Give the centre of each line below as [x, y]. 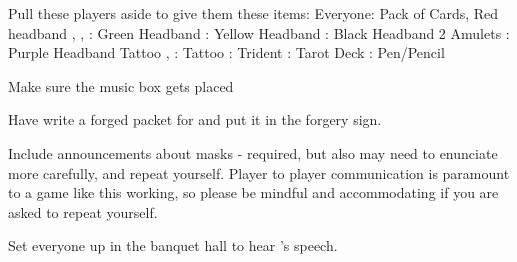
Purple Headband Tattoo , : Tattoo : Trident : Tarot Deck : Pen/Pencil [226, 52]
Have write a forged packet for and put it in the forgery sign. [195, 119]
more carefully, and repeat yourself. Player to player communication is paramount [259, 172]
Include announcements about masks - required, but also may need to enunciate [253, 152]
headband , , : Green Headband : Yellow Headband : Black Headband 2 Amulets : [259, 32]
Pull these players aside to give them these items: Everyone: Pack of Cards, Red [253, 13]
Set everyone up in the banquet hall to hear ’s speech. [173, 245]
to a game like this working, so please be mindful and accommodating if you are [253, 192]
